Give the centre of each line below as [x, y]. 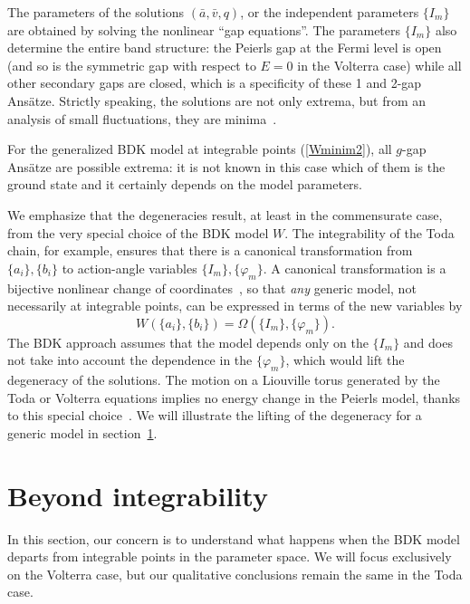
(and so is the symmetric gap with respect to [132, 65]
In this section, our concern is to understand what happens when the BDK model [234, 538]
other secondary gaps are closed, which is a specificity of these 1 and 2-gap [215, 83]
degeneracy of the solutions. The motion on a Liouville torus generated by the [224, 380]
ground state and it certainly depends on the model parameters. [185, 184]
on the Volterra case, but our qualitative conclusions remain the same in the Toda [235, 574]
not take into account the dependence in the [130, 360]
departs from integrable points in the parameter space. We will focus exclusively [230, 556]
